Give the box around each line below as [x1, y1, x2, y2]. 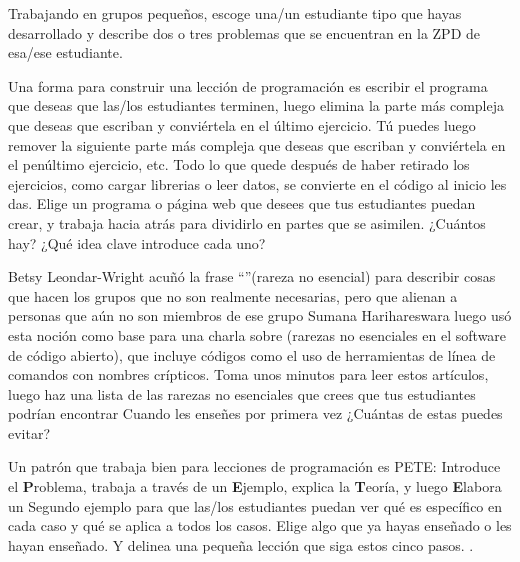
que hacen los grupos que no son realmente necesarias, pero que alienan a [8, 285, 458, 306]
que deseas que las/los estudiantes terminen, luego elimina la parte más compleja [8, 95, 505, 116]
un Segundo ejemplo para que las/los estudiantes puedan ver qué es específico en [8, 495, 503, 516]
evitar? [8, 422, 51, 443]
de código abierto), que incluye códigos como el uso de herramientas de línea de [8, 344, 496, 365]
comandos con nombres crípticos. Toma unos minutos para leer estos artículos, [8, 364, 489, 385]
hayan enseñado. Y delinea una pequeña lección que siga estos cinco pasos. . [8, 534, 474, 555]
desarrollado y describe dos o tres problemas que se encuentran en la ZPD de [8, 22, 480, 43]
